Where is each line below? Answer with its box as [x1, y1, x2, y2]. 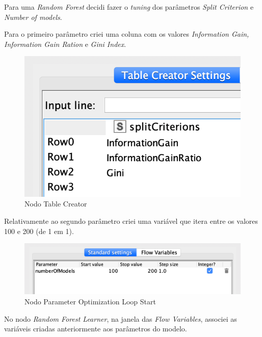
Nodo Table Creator [24, 198, 87, 209]
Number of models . [4, 11, 62, 22]
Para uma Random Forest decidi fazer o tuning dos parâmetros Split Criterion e [4, 2, 254, 12]
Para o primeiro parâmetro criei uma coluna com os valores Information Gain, [4, 29, 249, 39]
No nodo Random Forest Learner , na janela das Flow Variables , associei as [4, 313, 237, 324]
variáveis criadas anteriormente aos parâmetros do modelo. [4, 323, 187, 334]
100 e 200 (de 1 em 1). [4, 225, 74, 236]
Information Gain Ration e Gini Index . [4, 38, 126, 49]
